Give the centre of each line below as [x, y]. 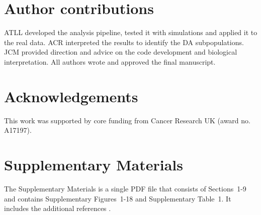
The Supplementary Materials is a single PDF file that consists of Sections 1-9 [125, 188]
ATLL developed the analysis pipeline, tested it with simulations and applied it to [131, 32]
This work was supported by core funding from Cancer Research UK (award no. [127, 120]
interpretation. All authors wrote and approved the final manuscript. [110, 61]
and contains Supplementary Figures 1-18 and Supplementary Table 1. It [118, 198]
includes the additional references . [58, 208]
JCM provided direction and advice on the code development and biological [121, 52]
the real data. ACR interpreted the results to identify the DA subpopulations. [124, 42]
